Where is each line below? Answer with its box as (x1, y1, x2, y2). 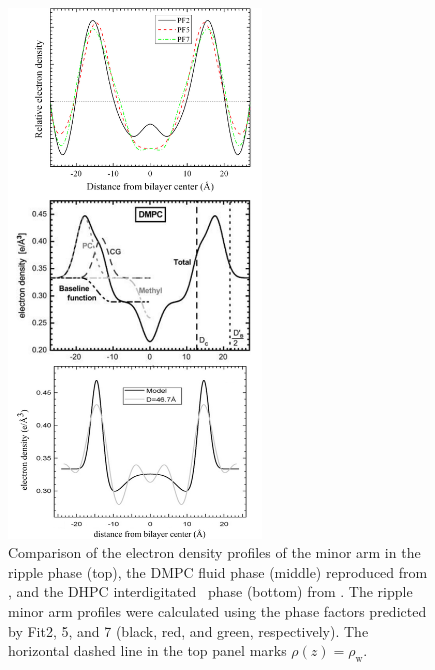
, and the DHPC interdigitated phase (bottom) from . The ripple (8, 581, 413, 602)
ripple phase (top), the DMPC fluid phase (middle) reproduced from (8, 561, 428, 582)
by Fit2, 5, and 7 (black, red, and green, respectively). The (8, 620, 369, 641)
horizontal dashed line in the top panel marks (8, 640, 287, 661)
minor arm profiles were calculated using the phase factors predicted (8, 600, 427, 621)
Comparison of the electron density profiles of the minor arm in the (8, 542, 421, 563)
